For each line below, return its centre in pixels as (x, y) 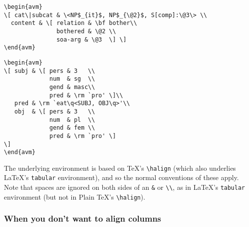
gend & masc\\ (72, 87)
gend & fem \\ (72, 128)
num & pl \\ (72, 120)
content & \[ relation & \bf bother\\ (74, 23)
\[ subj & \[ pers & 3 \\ (50, 71)
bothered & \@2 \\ (86, 31)
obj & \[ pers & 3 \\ (55, 111)
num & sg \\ (72, 79)
